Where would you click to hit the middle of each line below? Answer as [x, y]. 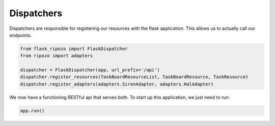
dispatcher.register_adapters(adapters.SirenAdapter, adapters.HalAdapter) [117, 84]
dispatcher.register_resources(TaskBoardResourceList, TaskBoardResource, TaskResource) [134, 77]
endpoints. [21, 35]
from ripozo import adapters [57, 56]
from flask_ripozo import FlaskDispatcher [74, 49]
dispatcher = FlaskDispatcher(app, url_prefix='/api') [90, 70]
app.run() [32, 111]
